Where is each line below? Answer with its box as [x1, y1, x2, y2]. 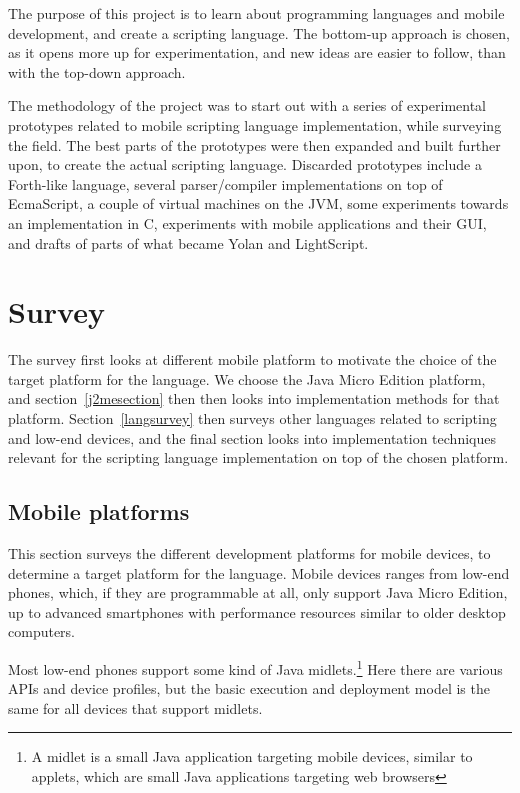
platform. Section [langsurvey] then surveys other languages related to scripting [8, 408, 497, 429]
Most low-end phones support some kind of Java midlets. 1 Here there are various [8, 655, 503, 679]
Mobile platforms [8, 496, 190, 527]
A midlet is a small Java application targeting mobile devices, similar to [31, 746, 473, 767]
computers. [8, 621, 76, 642]
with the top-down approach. [8, 61, 186, 82]
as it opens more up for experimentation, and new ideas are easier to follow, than [8, 42, 506, 63]
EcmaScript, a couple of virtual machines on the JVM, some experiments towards [8, 193, 509, 214]
